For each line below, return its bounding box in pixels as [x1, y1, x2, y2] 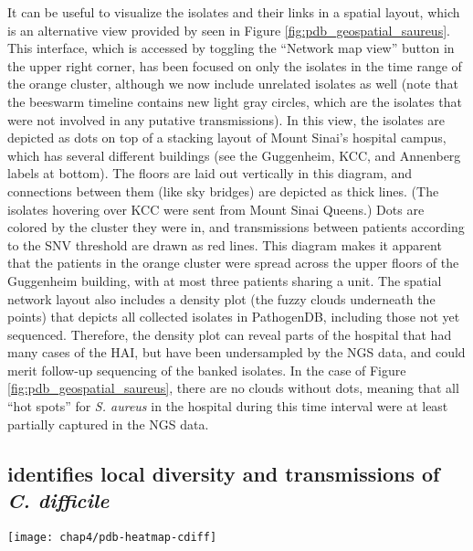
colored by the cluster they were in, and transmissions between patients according [7, 217, 465, 237]
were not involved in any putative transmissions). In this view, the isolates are [7, 110, 445, 129]
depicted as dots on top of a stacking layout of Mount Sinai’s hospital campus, [7, 128, 447, 147]
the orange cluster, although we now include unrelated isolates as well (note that [7, 74, 458, 93]
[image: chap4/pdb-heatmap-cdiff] [7, 530, 217, 544]
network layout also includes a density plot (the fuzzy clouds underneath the [7, 289, 436, 308]
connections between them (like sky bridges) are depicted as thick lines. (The [7, 181, 439, 200]
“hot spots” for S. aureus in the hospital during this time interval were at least [7, 397, 448, 416]
